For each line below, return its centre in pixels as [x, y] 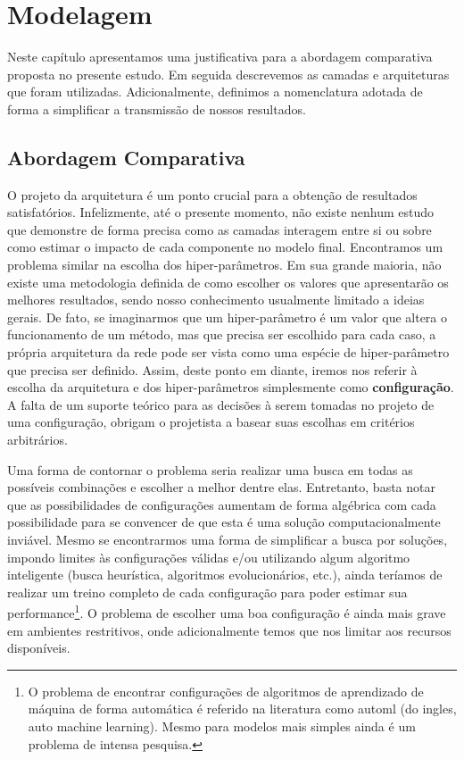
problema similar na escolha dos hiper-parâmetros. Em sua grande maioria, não [224, 265]
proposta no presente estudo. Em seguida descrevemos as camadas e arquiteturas [228, 74]
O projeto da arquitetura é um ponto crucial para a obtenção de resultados [212, 194]
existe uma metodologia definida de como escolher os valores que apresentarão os [228, 282]
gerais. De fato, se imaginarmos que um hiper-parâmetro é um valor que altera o [227, 317]
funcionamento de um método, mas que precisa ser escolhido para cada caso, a [222, 334]
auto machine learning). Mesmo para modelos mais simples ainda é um [222, 726]
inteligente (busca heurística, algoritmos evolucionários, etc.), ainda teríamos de [225, 575]
